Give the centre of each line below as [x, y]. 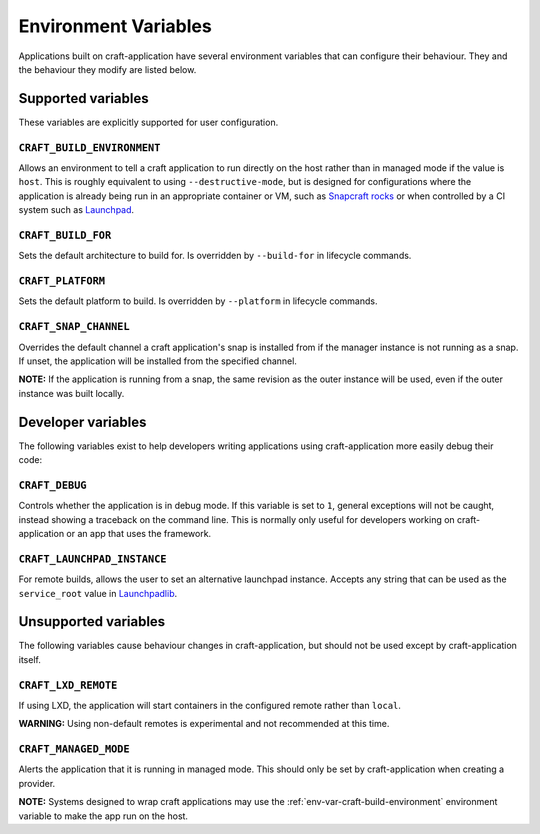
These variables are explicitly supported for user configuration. [148, 122]
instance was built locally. [71, 393]
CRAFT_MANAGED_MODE [74, 749]
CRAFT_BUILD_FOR [65, 235]
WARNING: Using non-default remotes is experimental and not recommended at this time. [204, 724]
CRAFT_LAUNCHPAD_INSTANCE [92, 558]
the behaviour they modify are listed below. [107, 69]
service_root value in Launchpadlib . [98, 593]
